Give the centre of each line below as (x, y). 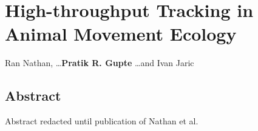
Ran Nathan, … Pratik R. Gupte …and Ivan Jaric (100, 63)
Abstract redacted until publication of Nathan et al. (102, 121)
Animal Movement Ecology (121, 34)
